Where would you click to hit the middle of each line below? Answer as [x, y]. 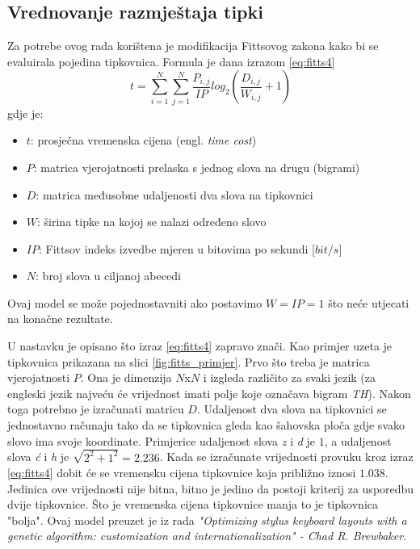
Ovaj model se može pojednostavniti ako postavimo [135, 302]
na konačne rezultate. [60, 319]
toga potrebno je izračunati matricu [96, 409]
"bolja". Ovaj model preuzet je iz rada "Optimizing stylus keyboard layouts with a [207, 520]
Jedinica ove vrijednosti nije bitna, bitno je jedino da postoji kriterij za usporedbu [211, 488]
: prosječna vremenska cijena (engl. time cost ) [143, 140]
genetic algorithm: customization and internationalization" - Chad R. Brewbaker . [207, 536]
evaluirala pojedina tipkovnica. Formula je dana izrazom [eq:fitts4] [171, 61]
